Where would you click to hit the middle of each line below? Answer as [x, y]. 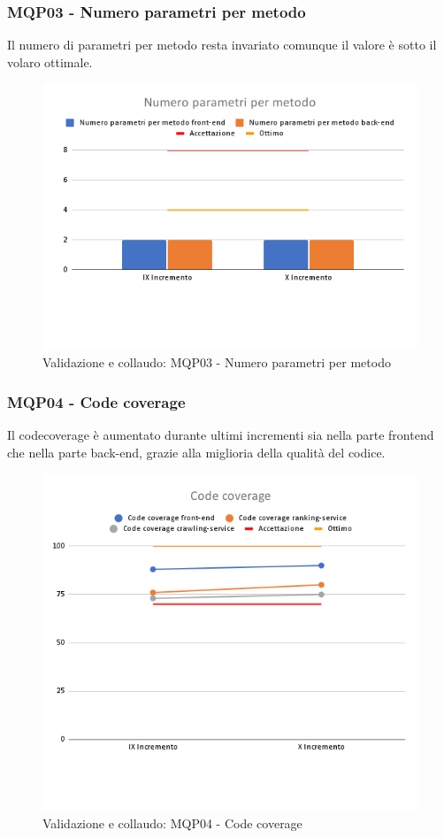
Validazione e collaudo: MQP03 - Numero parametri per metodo [217, 362]
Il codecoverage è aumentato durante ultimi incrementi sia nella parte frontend [221, 434]
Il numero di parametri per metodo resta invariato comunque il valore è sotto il [222, 45]
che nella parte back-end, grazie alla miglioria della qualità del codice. [196, 452]
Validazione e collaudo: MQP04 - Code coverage [172, 823]
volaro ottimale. [50, 62]
